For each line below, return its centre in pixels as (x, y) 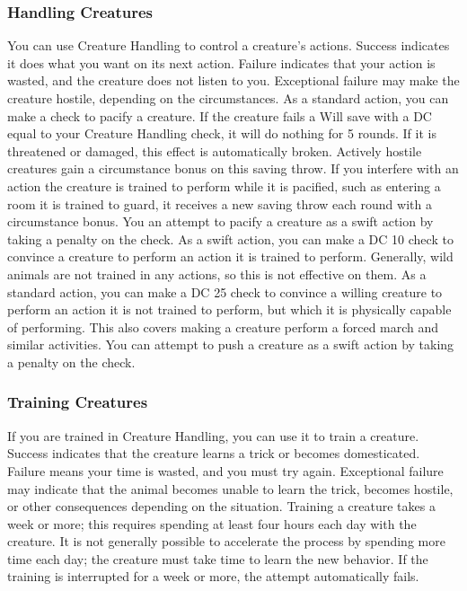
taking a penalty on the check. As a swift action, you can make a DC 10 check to (230, 238)
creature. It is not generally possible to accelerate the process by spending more (226, 541)
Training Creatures (78, 402)
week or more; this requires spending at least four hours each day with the (212, 523)
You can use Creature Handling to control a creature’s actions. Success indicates (229, 45)
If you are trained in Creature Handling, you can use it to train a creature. (213, 435)
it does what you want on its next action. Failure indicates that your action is (221, 62)
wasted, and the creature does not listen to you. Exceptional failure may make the (233, 80)
